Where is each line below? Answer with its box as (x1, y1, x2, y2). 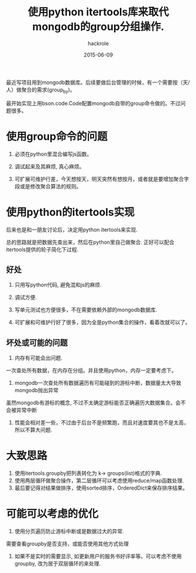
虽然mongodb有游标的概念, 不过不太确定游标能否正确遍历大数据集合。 (6, 399, 176, 406)
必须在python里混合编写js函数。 (14, 150, 92, 158)
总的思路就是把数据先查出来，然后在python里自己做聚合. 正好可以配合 (6, 239, 174, 246)
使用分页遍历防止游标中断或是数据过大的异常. (14, 528, 124, 535)
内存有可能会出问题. (14, 354, 63, 361)
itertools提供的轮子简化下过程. (6, 246, 79, 253)
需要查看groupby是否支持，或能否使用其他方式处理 (6, 540, 129, 547)
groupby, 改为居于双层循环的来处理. (14, 560, 101, 567)
